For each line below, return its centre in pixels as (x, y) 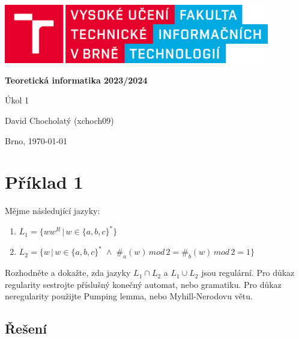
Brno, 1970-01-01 (36, 140)
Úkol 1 (17, 100)
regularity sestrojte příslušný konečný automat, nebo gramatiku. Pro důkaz (143, 284)
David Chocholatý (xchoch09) (59, 120)
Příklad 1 (44, 182)
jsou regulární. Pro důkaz (248, 273)
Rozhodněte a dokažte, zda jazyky (68, 273)
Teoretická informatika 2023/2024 (76, 80)
